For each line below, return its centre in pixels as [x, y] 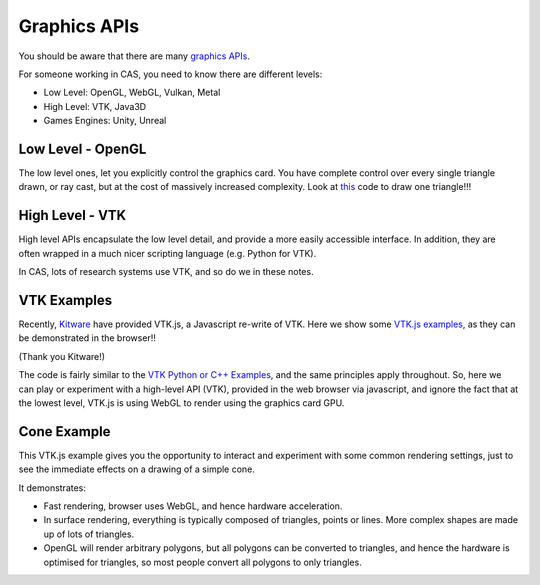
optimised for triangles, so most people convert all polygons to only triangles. [202, 562]
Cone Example [64, 431]
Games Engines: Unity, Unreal [105, 121]
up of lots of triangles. [89, 534]
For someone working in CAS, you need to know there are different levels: [170, 74]
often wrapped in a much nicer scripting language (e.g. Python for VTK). [167, 253]
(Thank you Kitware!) [61, 356]
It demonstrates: [52, 487]
